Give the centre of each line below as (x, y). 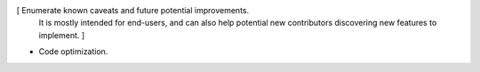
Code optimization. (73, 52)
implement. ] (62, 35)
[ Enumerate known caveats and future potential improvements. (132, 10)
